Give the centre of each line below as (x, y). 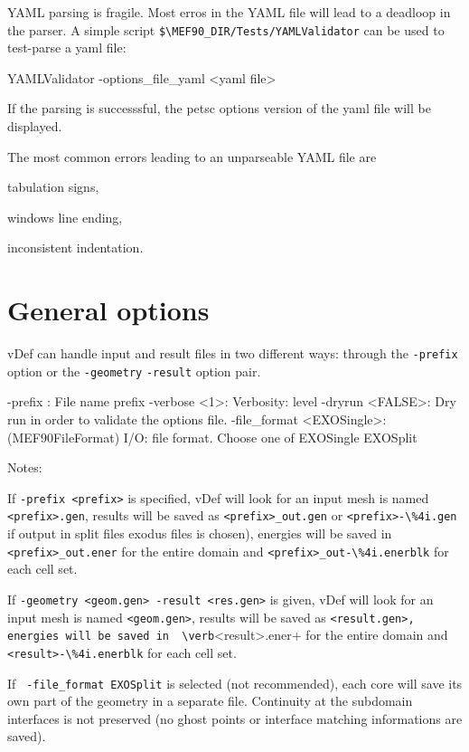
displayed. (35, 126)
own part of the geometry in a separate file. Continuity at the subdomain (210, 701)
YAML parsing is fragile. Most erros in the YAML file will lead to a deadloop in (229, 12)
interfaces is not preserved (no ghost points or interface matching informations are (235, 718)
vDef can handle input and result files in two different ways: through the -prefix (233, 353)
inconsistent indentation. (75, 247)
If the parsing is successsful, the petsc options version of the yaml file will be (219, 108)
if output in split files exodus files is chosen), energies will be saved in (200, 533)
